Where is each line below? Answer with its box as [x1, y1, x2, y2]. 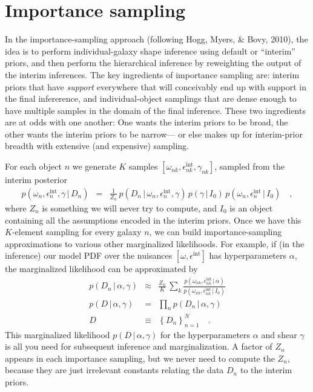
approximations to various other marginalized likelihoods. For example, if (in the [5, 237, 305, 250]
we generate [72, 160, 116, 173]
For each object [5, 160, 62, 173]
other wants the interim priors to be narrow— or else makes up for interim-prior [5, 127, 303, 140]
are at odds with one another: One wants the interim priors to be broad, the [5, 116, 288, 128]
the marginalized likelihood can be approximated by [5, 262, 198, 275]
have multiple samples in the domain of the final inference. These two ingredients [5, 104, 306, 116]
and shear [261, 328, 297, 341]
